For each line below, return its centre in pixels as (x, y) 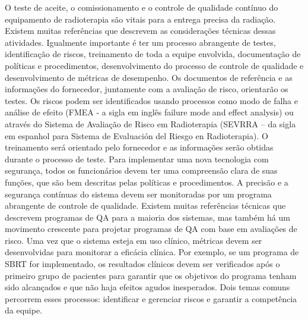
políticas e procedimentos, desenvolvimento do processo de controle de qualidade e (154, 65)
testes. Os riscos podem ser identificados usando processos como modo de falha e (152, 100)
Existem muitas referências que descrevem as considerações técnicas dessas (140, 31)
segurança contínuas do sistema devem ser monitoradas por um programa (138, 194)
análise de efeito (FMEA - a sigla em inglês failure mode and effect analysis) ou (149, 112)
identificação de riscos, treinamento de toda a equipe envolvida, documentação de (153, 54)
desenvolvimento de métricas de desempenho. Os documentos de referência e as (149, 77)
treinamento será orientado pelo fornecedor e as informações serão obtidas (139, 147)
